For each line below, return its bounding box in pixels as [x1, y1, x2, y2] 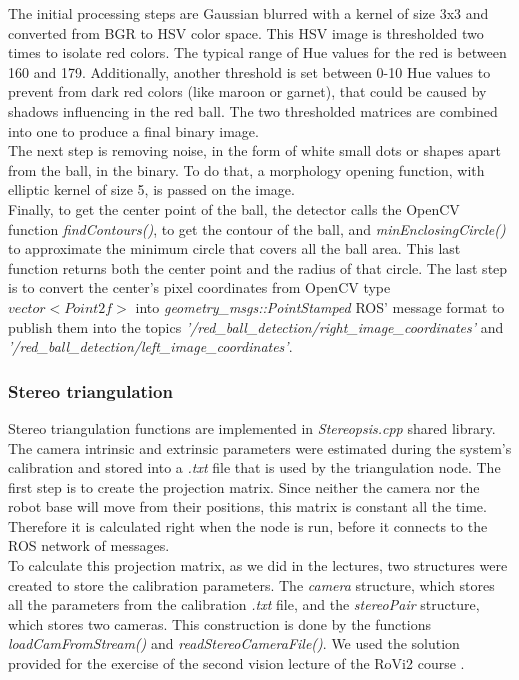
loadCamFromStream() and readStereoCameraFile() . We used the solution [8, 633, 460, 654]
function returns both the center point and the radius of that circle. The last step [8, 257, 508, 278]
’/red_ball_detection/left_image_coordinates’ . [8, 336, 293, 357]
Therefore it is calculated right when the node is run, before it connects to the [8, 515, 488, 536]
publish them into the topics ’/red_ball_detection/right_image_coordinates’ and [8, 316, 504, 337]
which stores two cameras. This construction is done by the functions [8, 613, 431, 634]
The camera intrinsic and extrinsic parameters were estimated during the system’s [8, 437, 512, 458]
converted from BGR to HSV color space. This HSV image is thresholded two [8, 22, 484, 43]
